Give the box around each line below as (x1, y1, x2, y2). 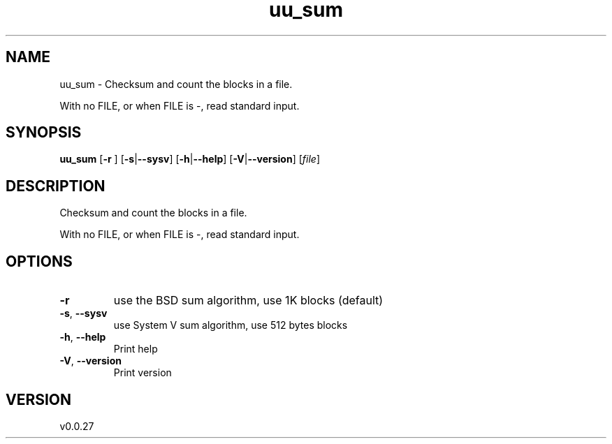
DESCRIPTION (6, 177, 105, 195)
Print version (113, 367, 172, 379)
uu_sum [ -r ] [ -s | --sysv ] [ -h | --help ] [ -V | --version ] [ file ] (59, 153, 321, 165)
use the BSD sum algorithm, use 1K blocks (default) (113, 293, 384, 308)
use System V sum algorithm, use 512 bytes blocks (113, 319, 348, 332)
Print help (113, 343, 158, 355)
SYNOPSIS (6, 124, 82, 142)
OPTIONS (6, 252, 73, 270)
